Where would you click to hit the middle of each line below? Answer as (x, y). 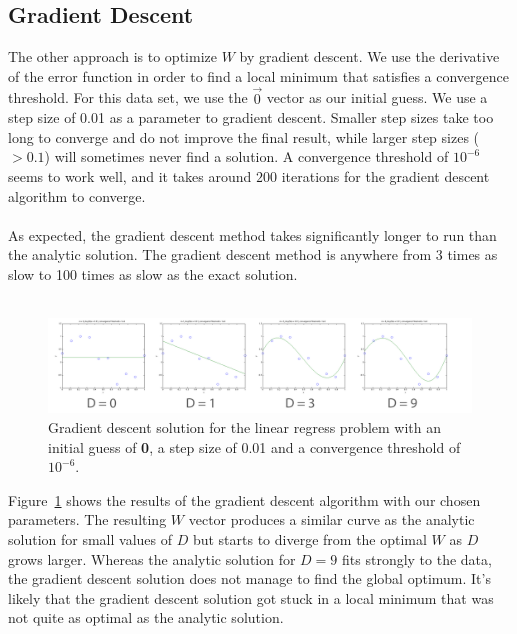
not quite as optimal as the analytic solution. (146, 617)
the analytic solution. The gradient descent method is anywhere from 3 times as (253, 254)
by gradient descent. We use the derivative (369, 56)
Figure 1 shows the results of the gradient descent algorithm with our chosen (244, 499)
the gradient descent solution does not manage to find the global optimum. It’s (249, 578)
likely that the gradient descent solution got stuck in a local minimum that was (251, 597)
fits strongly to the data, (417, 558)
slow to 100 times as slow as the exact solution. (153, 273)
